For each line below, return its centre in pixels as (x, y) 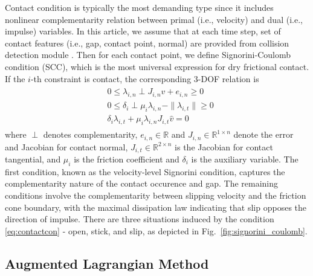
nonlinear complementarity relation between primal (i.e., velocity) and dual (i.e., (154, 19)
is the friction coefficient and (127, 159)
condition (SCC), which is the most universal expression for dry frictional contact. (157, 66)
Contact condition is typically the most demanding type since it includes (139, 7)
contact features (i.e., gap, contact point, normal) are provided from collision (147, 43)
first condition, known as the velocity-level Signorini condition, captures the (145, 171)
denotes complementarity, (90, 134)
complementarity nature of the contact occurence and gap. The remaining (142, 183)
